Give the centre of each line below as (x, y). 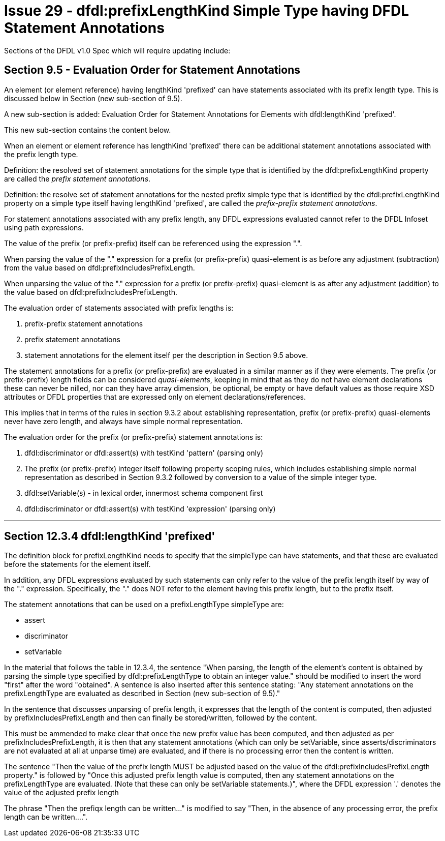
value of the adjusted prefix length (61, 793)
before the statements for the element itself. (77, 564)
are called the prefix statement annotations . (77, 178)
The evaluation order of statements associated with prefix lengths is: (119, 308)
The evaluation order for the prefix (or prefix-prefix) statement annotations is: (134, 437)
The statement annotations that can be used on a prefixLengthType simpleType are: (144, 605)
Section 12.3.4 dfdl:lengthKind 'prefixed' (110, 536)
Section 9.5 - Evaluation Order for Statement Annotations (152, 70)
